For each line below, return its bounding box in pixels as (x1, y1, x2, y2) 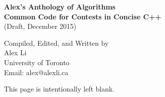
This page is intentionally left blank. (4, 84, 115, 94)
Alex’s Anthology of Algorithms (4, 1, 116, 11)
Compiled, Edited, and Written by (4, 37, 109, 48)
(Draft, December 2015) (4, 21, 77, 31)
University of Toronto (4, 57, 70, 67)
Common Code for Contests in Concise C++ (4, 11, 162, 21)
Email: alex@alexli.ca (4, 67, 69, 77)
